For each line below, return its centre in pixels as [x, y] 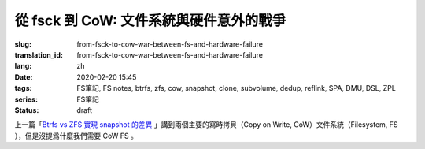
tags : [23, 88]
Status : [27, 110]
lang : [23, 66]
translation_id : [39, 54]
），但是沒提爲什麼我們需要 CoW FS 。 [76, 136]
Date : [24, 77]
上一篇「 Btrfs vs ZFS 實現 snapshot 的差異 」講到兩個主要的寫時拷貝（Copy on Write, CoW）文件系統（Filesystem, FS [206, 125]
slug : [23, 44]
